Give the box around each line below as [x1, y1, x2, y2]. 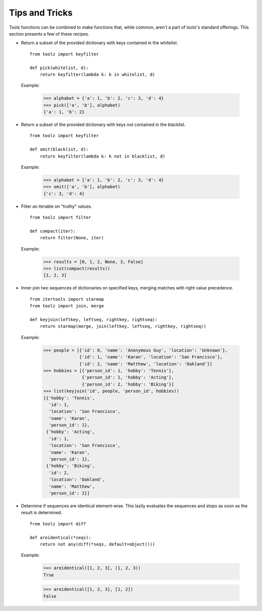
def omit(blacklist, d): [30, 146, 89, 152]
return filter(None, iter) [39, 235, 104, 241]
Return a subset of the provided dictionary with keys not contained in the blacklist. [21, 122, 186, 127]
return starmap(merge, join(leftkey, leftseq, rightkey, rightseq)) [39, 323, 206, 329]
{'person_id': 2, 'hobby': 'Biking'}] [82, 381, 174, 387]
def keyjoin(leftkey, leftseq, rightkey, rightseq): [30, 317, 158, 322]
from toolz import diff [30, 521, 86, 526]
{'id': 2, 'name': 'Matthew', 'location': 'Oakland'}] [79, 361, 213, 367]
